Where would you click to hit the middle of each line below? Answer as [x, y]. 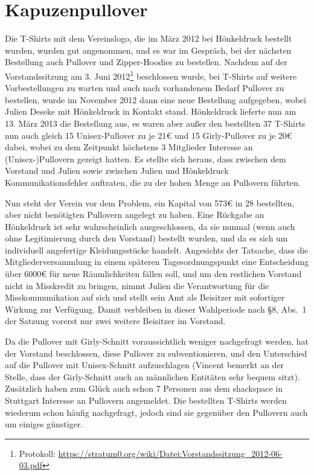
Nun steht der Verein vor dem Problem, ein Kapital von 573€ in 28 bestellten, [150, 202]
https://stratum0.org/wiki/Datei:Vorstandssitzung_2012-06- [170, 453]
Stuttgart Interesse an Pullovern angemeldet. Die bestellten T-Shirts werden [146, 400]
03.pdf [30, 465]
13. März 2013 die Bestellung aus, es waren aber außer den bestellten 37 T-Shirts [155, 123]
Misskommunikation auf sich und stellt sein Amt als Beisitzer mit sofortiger [145, 297]
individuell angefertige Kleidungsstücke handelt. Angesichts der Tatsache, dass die [157, 250]
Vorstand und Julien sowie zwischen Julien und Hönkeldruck [117, 171]
